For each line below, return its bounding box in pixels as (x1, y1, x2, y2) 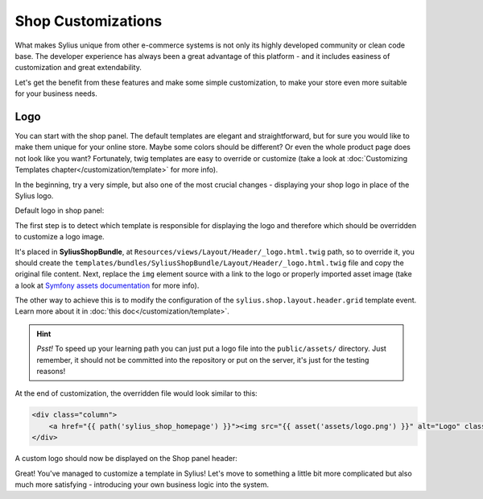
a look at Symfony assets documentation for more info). (14, 281, 200, 290)
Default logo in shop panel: (14, 206, 105, 215)
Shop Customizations (14, 12, 163, 30)
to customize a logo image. (14, 232, 105, 242)
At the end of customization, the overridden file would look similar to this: (14, 389, 258, 398)
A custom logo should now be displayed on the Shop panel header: (14, 454, 237, 464)
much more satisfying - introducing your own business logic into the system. (14, 480, 270, 489)
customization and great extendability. (14, 63, 142, 73)
